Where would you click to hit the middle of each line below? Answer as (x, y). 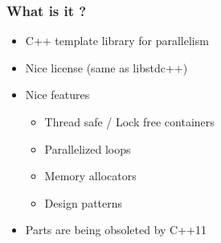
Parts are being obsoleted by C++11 (116, 230)
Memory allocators (90, 176)
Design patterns (84, 202)
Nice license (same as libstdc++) (106, 67)
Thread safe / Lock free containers (129, 121)
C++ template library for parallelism (117, 41)
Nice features (57, 95)
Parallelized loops (88, 148)
